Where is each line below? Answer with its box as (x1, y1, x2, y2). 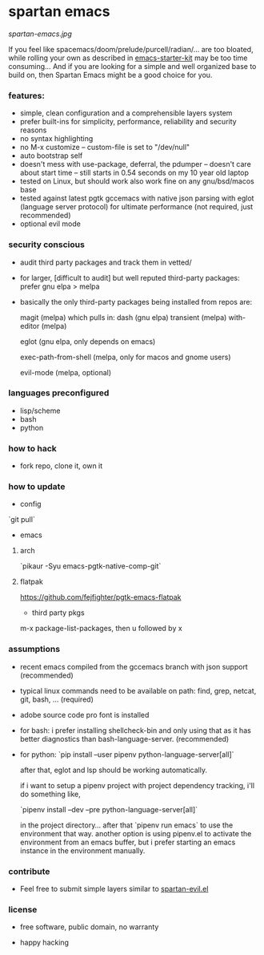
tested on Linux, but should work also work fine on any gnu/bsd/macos (19, 176, 254, 186)
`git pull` (8, 515, 36, 524)
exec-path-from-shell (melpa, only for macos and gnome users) (19, 352, 231, 362)
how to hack (8, 443, 58, 454)
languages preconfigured (8, 387, 110, 399)
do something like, (19, 789, 82, 799)
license (8, 904, 38, 915)
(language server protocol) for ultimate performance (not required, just (19, 202, 254, 212)
